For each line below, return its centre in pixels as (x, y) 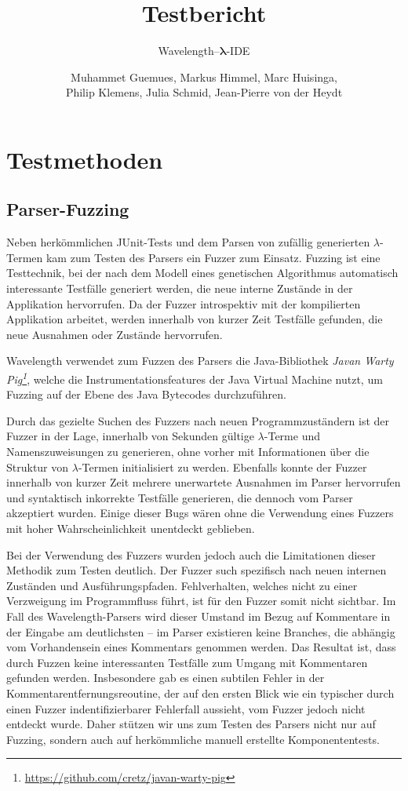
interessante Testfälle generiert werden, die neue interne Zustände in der (180, 288)
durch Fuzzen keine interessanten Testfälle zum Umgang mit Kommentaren (187, 662)
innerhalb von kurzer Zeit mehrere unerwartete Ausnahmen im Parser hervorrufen (204, 482)
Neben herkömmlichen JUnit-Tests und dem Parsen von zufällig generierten (188, 242)
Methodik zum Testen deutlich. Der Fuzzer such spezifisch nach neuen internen (197, 570)
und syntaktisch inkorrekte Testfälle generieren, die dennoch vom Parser (180, 497)
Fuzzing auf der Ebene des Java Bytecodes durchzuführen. (146, 394)
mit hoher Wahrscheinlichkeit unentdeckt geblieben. (131, 529)
